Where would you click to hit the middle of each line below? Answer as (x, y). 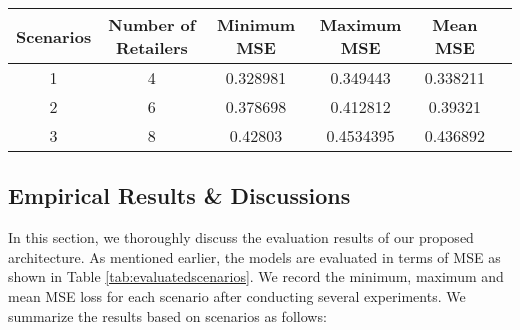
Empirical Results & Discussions (179, 195)
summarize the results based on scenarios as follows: (167, 315)
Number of (152, 24)
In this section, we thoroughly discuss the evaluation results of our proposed (241, 237)
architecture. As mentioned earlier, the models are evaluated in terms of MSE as (254, 256)
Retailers (151, 47)
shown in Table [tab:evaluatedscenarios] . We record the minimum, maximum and (256, 276)
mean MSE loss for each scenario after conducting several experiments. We (237, 295)
